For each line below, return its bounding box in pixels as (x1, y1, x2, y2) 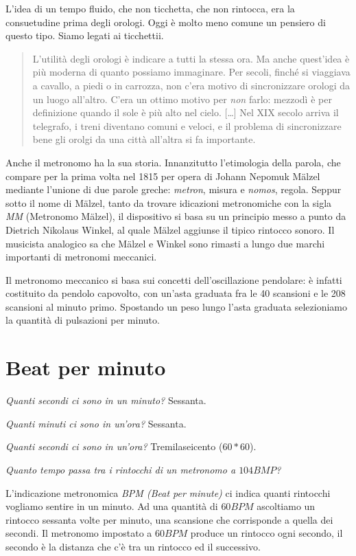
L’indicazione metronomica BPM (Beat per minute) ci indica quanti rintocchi (5, 485, 331, 500)
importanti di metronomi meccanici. (5, 249, 157, 264)
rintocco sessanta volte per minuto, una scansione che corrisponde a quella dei (5, 512, 333, 526)
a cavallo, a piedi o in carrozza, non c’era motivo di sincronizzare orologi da (32, 78, 351, 92)
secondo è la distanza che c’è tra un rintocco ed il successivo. (5, 539, 261, 553)
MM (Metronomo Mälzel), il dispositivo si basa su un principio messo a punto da (5, 209, 346, 223)
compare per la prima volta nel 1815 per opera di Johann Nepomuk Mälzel (5, 168, 320, 183)
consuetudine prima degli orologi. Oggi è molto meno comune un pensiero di (5, 14, 326, 29)
